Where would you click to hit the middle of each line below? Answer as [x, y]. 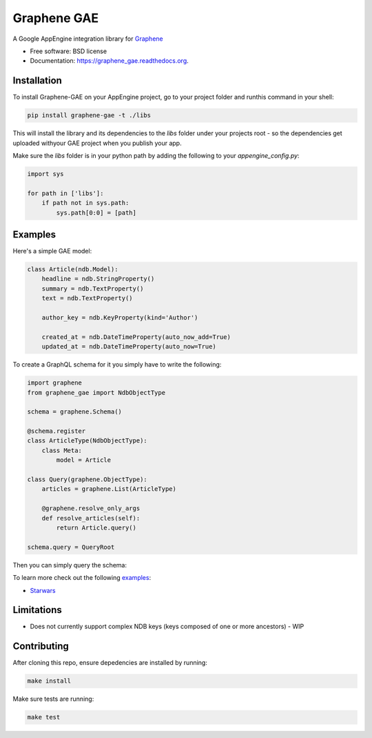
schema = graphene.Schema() [74, 412]
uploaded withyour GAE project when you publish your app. [97, 143]
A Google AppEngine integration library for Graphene [88, 39]
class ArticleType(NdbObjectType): [87, 441]
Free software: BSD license [68, 51]
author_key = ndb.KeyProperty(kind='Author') [120, 317]
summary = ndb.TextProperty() [93, 289]
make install [49, 681]
